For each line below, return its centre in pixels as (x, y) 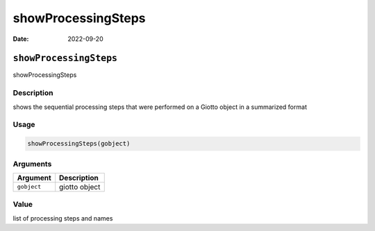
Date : (21, 39)
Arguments (32, 164)
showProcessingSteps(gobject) (79, 144)
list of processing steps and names (63, 218)
